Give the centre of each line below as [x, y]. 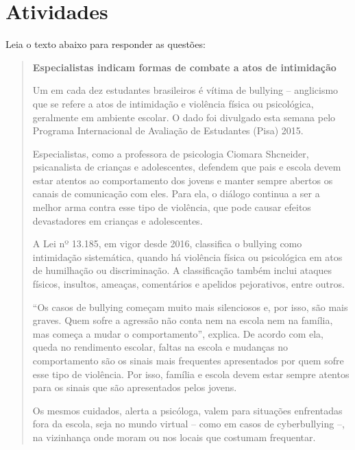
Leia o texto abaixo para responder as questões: [106, 44]
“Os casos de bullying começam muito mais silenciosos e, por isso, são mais [190, 307]
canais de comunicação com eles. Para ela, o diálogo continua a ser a [176, 193]
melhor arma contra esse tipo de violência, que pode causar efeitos [172, 207]
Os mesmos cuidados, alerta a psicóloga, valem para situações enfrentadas [187, 410]
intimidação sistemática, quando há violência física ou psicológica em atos [187, 257]
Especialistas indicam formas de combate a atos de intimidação [184, 67]
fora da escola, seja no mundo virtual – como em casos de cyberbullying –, [188, 424]
